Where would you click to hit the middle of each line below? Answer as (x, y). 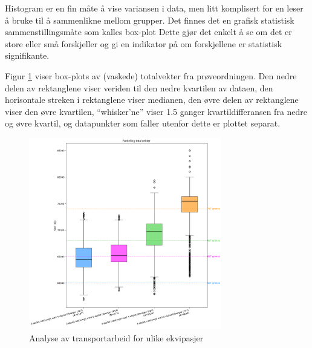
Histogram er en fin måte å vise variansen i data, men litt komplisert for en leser (154, 8)
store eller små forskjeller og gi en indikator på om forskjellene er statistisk (144, 43)
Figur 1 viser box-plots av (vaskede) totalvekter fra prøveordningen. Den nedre (151, 75)
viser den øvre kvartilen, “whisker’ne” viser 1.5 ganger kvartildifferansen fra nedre (156, 111)
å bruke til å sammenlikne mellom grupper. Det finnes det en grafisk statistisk (150, 20)
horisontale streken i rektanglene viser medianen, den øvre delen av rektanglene (152, 100)
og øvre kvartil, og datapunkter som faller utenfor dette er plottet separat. (143, 123)
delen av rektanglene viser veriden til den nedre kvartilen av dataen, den (139, 87)
